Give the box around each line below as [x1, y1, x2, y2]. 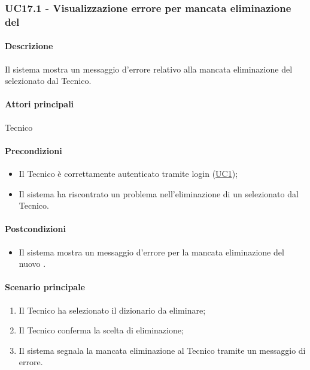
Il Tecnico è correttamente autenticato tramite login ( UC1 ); [19, 167, 238, 179]
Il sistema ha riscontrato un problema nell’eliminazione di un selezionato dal [19, 187, 299, 200]
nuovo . [19, 257, 46, 270]
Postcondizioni [5, 222, 66, 235]
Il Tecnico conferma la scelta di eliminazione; [19, 324, 184, 336]
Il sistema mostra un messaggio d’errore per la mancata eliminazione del [19, 245, 284, 258]
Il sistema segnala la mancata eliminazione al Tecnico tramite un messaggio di [19, 344, 306, 356]
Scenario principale [5, 281, 85, 293]
